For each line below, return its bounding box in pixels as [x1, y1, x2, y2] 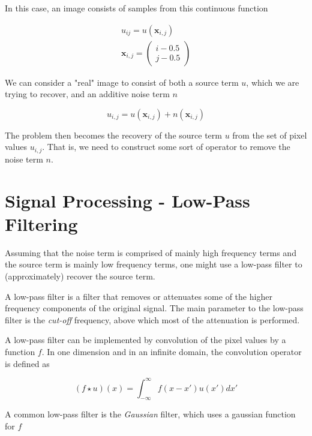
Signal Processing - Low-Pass [5, 188, 250, 212]
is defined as [5, 357, 50, 369]
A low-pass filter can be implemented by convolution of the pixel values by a [5, 333, 286, 346]
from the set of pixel [232, 128, 307, 141]
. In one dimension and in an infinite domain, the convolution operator [41, 345, 302, 357]
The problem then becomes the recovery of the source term [5, 128, 222, 141]
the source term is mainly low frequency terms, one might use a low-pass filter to [5, 258, 302, 270]
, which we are [246, 76, 299, 88]
